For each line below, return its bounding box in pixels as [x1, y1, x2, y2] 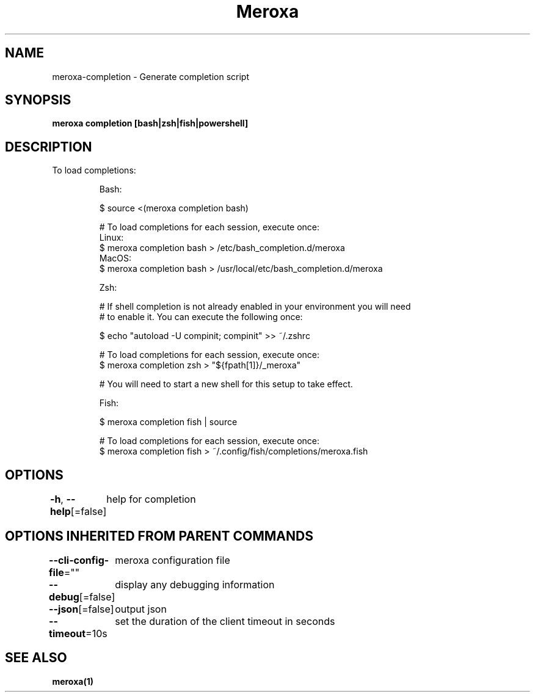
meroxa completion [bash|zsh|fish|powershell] [52, 118, 249, 129]
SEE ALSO [5, 650, 67, 666]
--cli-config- [49, 553, 109, 566]
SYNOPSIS [5, 92, 71, 108]
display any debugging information [115, 578, 275, 591]
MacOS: [99, 253, 132, 264]
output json [115, 602, 167, 615]
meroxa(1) [52, 676, 93, 687]
